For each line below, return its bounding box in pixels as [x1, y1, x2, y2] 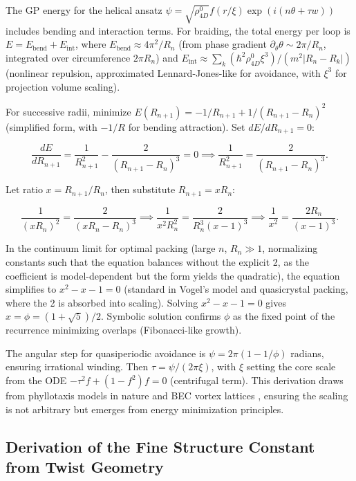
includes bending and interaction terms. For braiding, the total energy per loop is [6, 23, 350, 37]
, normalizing [262, 241, 318, 255]
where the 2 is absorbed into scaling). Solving [6, 295, 198, 309]
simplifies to [6, 282, 57, 296]
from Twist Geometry [6, 456, 164, 478]
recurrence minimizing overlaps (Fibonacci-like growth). [6, 323, 242, 337]
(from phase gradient [178, 37, 267, 51]
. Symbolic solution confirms [101, 309, 221, 323]
